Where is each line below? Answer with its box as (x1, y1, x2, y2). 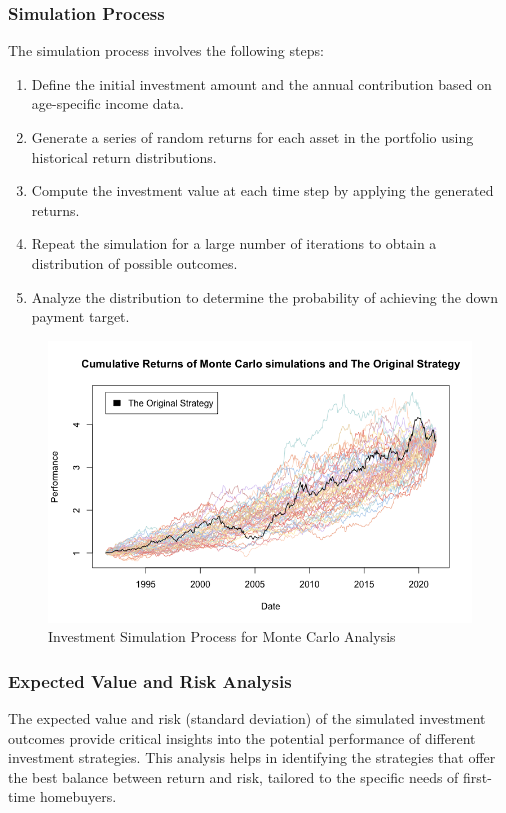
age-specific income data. (31, 93, 184, 114)
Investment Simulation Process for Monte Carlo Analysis (48, 626, 396, 647)
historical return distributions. (31, 146, 217, 167)
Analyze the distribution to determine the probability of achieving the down (31, 286, 498, 307)
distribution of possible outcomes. (31, 252, 238, 273)
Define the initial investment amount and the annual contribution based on (31, 73, 492, 94)
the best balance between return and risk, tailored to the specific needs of (8, 766, 459, 787)
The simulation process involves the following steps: (8, 40, 324, 61)
